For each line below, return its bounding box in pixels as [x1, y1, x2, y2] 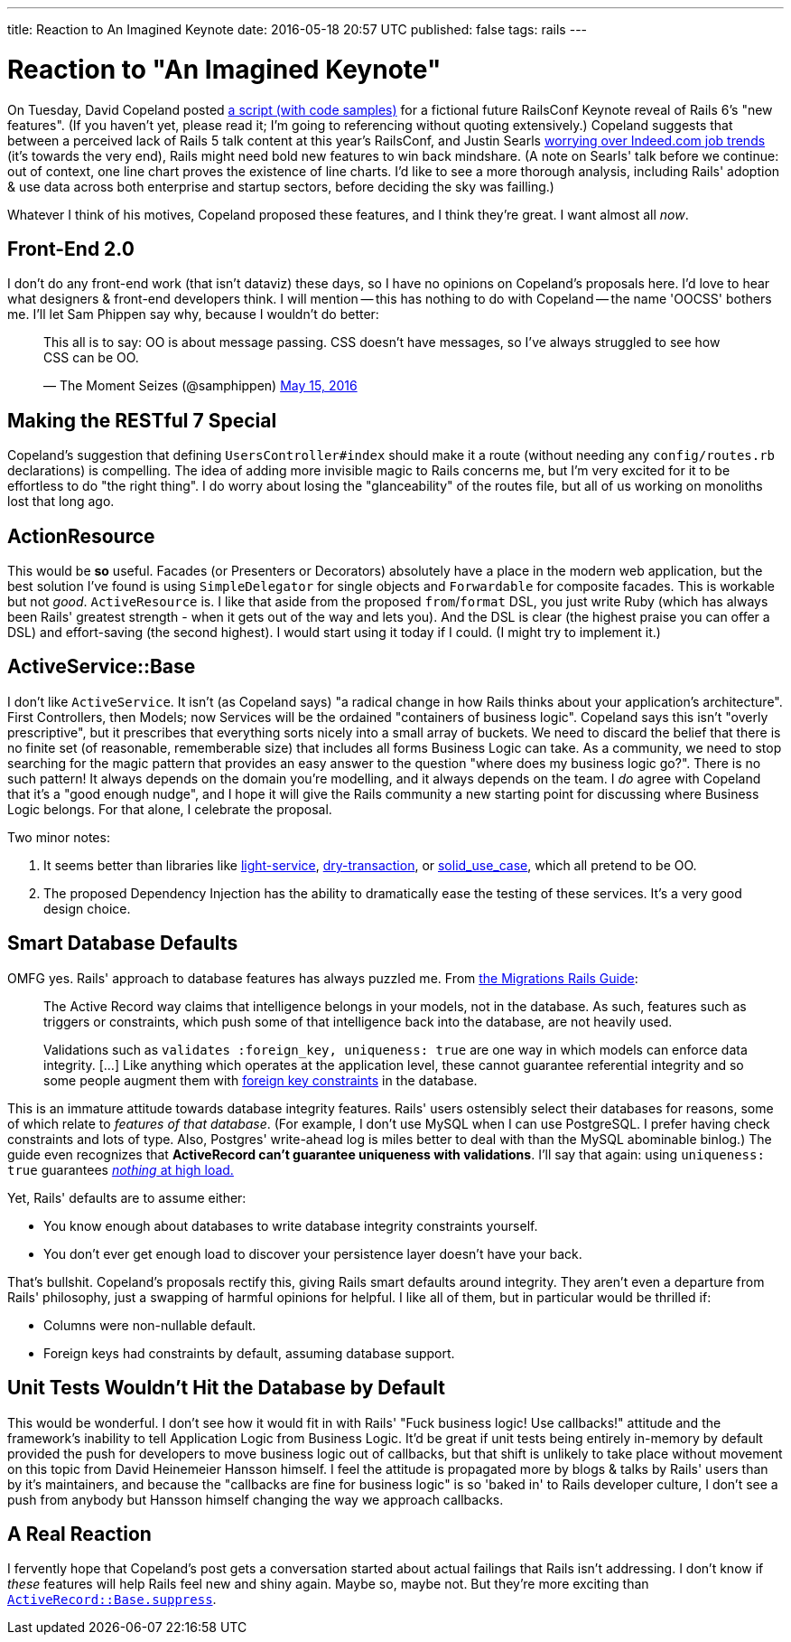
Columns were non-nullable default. [43, 1317, 256, 1333]
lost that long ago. [7, 493, 115, 510]
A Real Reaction [7, 1522, 152, 1545]
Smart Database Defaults [7, 932, 238, 955]
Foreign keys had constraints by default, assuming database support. [43, 1345, 455, 1361]
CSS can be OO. [43, 350, 139, 366]
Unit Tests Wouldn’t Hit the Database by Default [7, 1376, 445, 1400]
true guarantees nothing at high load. [7, 1161, 234, 1178]
